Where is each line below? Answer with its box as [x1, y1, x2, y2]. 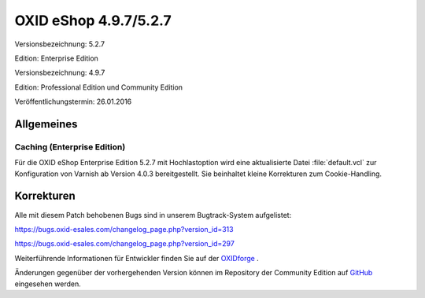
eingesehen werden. [14, 279, 82, 289]
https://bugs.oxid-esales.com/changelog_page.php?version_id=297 [14, 239, 235, 248]
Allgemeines [14, 117, 78, 131]
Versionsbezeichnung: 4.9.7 [14, 68, 105, 78]
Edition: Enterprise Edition [14, 53, 98, 63]
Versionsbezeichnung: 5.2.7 [14, 39, 105, 49]
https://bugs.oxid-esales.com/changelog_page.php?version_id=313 [14, 224, 234, 234]
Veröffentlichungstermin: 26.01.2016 [14, 97, 132, 106]
